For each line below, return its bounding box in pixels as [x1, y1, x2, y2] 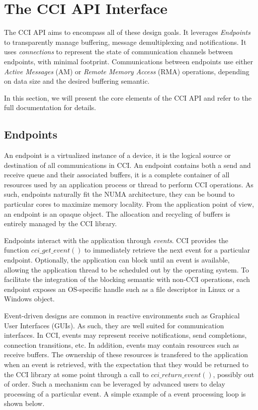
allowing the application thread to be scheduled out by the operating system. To [4, 264, 249, 274]
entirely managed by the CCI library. [4, 218, 117, 229]
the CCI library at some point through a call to [4, 369, 149, 379]
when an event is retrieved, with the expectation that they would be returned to [4, 359, 249, 369]
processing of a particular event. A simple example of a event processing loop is [4, 388, 246, 399]
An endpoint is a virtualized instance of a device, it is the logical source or [4, 150, 231, 160]
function [4, 245, 29, 255]
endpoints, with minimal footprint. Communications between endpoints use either [4, 56, 253, 66]
